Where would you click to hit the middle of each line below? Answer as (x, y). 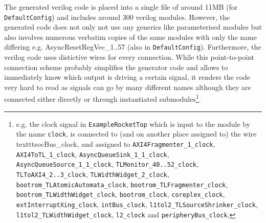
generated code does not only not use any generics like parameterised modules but (133, 27)
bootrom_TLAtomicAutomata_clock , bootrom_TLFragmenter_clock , (122, 184)
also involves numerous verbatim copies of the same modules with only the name (130, 37)
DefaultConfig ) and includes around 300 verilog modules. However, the (117, 17)
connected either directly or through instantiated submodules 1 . (103, 98)
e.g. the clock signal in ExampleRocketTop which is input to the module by (133, 124)
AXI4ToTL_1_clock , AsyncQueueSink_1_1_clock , (93, 154)
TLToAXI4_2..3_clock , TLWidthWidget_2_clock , (93, 174)
